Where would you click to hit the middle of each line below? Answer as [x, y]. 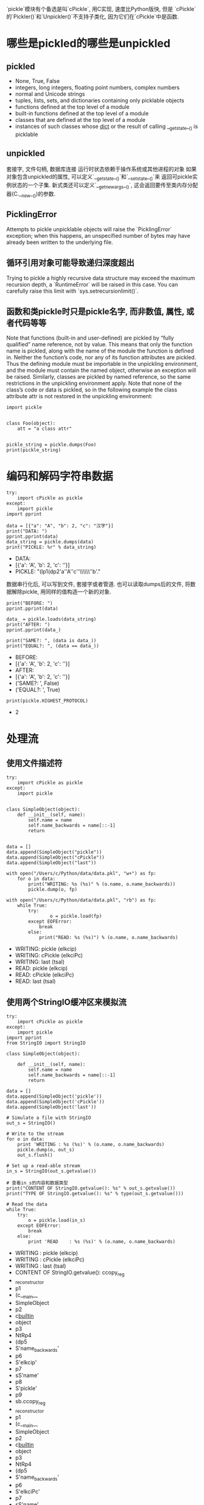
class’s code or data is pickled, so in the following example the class [92, 390]
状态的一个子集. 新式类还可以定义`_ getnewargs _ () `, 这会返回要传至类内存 [99, 186]
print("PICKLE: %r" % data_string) [51, 548]
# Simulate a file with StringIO [49, 1118]
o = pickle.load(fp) [76, 917]
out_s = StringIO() [31, 1123]
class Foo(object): [31, 424]
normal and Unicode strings [50, 94]
